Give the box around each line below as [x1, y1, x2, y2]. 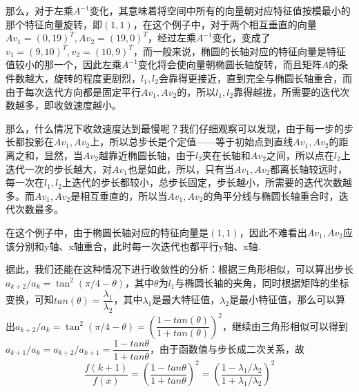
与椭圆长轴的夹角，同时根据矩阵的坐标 [175, 275, 349, 289]
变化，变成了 [212, 30, 271, 45]
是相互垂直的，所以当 [70, 188, 168, 203]
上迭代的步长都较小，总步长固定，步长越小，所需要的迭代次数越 [61, 175, 352, 189]
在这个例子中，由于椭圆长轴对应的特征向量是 [6, 225, 208, 239]
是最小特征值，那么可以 [229, 292, 336, 307]
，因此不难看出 [239, 225, 307, 239]
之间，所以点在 [266, 147, 334, 162]
